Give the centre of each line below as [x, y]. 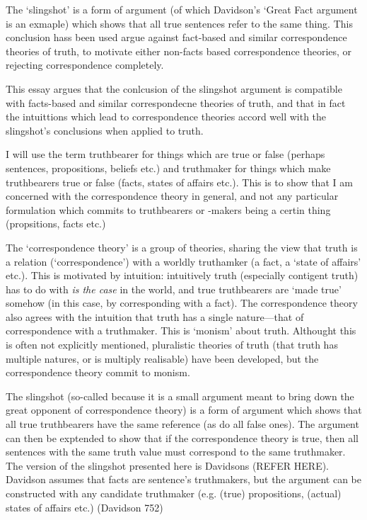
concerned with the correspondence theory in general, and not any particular [172, 196]
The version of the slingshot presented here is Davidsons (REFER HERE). [168, 465]
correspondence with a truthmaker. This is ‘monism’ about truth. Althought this [181, 330]
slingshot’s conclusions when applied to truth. [105, 130]
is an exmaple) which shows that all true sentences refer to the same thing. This [179, 23]
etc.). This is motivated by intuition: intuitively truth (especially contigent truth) [182, 275]
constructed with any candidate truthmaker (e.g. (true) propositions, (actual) [174, 493]
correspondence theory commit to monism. [98, 372]
